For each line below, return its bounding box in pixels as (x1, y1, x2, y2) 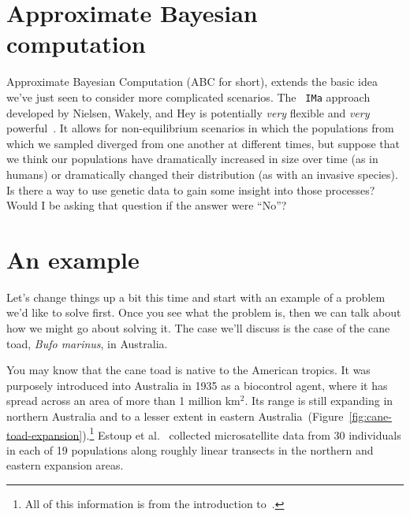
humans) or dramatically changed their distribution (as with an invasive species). (6, 165, 398, 182)
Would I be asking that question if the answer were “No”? (6, 197, 287, 213)
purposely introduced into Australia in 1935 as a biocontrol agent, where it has (6, 377, 388, 393)
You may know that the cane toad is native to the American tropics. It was (6, 362, 371, 378)
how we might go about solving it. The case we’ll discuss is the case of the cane (6, 320, 390, 336)
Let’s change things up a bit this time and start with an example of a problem (6, 288, 386, 305)
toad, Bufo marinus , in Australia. (6, 335, 168, 351)
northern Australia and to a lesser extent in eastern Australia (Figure (6, 408, 344, 424)
